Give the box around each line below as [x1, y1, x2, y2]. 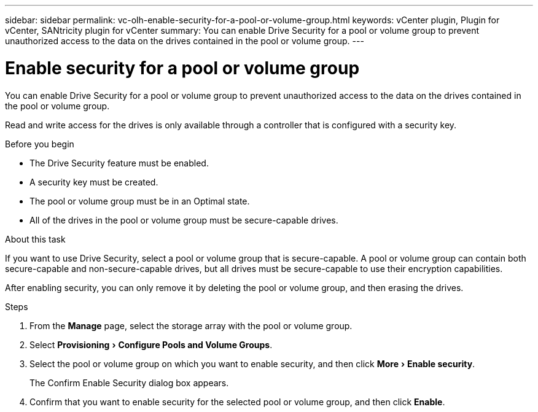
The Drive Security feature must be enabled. [29, 157, 209, 168]
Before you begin [5, 138, 74, 149]
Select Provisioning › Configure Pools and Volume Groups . [29, 339, 273, 350]
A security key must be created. [29, 176, 158, 187]
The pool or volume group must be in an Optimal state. [29, 195, 250, 206]
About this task [5, 233, 66, 244]
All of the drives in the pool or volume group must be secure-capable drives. [29, 214, 338, 225]
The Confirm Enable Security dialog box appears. [29, 377, 229, 388]
